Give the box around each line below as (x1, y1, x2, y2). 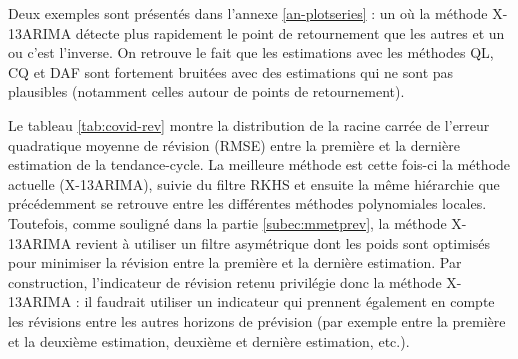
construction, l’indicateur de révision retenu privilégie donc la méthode (8, 271, 442, 292)
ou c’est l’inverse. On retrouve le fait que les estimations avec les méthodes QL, (8, 42, 494, 63)
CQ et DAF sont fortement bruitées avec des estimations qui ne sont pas (8, 61, 454, 82)
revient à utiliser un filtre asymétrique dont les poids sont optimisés (75, 232, 490, 253)
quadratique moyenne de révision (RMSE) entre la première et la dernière (8, 134, 460, 155)
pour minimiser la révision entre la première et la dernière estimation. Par (8, 252, 462, 273)
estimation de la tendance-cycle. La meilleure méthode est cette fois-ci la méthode (8, 154, 511, 175)
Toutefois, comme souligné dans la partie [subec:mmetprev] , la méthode (8, 212, 447, 233)
